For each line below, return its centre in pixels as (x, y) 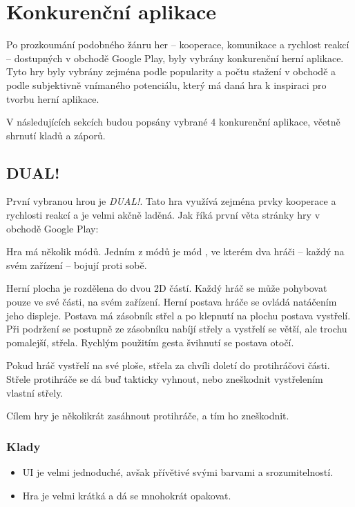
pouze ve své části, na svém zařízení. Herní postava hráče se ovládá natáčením (172, 302)
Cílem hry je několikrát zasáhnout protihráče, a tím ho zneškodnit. (148, 416)
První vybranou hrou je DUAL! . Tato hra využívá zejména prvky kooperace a (171, 201)
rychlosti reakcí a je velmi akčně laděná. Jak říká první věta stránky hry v (163, 215)
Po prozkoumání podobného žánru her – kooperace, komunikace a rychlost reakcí (178, 44)
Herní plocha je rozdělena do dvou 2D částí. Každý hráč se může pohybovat (167, 288)
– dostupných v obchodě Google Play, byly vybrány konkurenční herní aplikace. (175, 58)
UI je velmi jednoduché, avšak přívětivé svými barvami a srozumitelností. (177, 472)
